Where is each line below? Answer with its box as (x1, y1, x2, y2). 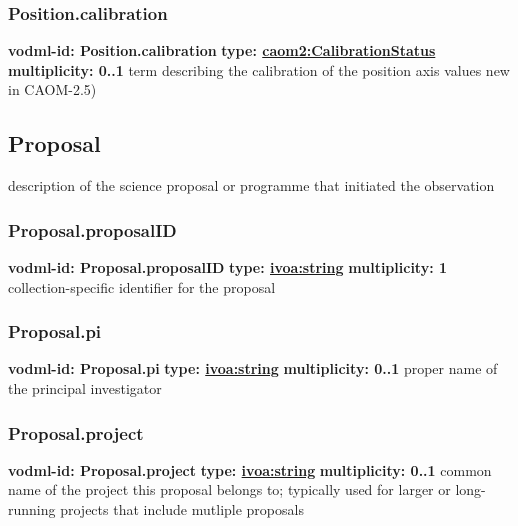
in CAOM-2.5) (8, 79, 97, 100)
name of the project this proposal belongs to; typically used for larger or (8, 479, 451, 500)
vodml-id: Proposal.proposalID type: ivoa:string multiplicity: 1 (8, 257, 448, 278)
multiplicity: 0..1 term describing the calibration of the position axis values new (8, 59, 510, 80)
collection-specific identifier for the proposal (8, 276, 276, 297)
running (8, 499, 56, 520)
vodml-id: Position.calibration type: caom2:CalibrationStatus (8, 40, 436, 61)
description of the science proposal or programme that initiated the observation (8, 175, 495, 196)
